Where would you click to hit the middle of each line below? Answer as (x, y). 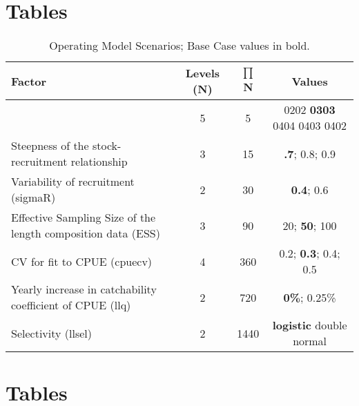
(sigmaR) (33, 197)
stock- (107, 146)
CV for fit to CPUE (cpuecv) (82, 261)
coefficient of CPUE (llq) (71, 305)
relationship (99, 162)
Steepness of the (50, 146)
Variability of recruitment (73, 182)
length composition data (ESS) (86, 233)
